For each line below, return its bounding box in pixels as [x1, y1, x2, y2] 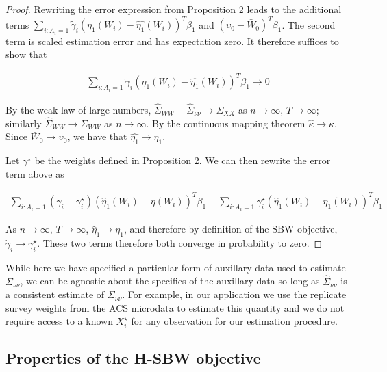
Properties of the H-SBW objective [5, 347, 261, 369]
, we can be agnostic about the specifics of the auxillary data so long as [20, 274, 320, 288]
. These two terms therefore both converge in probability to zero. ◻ [37, 236, 323, 250]
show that [5, 47, 47, 62]
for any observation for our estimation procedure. [131, 314, 338, 328]
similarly [5, 116, 42, 130]
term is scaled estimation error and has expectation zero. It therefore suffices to [5, 34, 339, 48]
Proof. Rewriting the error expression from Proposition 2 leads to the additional [5, 2, 342, 16]
